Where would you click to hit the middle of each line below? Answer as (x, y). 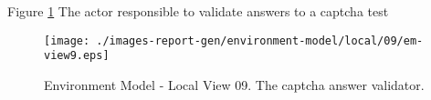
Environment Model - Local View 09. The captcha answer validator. (234, 84)
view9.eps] (77, 56)
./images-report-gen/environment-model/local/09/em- (260, 40)
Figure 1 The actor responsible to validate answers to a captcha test (198, 11)
